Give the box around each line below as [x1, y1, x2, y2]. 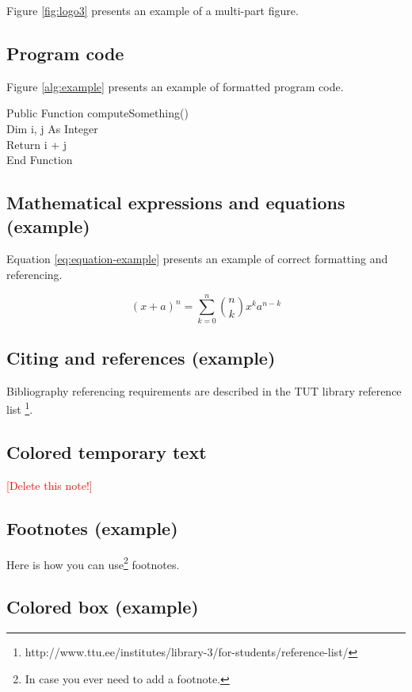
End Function [6, 151, 73, 168]
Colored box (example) [6, 595, 199, 619]
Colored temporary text [6, 440, 207, 465]
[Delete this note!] [6, 476, 93, 493]
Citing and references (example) [6, 346, 276, 370]
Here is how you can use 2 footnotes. [6, 553, 180, 572]
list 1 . [6, 399, 33, 418]
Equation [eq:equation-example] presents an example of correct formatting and [6, 250, 388, 267]
